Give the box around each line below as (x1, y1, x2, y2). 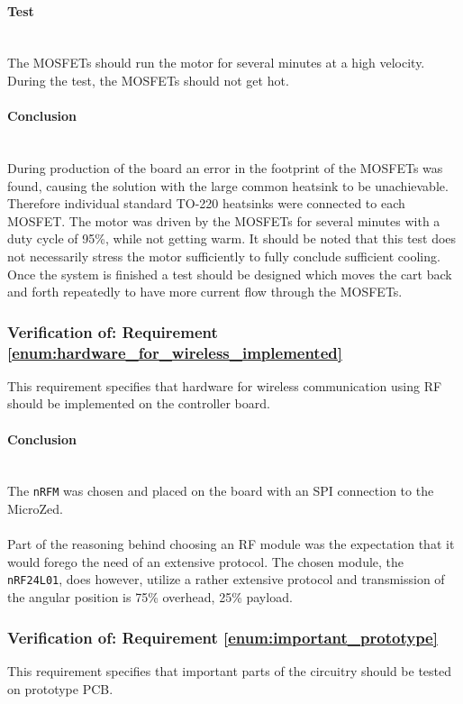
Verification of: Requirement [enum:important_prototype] (7, 626, 438, 648)
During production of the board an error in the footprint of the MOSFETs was (7, 158, 443, 177)
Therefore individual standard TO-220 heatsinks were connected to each (7, 194, 405, 213)
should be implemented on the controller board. (7, 394, 270, 413)
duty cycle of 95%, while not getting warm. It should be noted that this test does (7, 229, 457, 248)
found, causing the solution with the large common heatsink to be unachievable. (7, 176, 449, 195)
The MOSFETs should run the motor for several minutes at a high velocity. (7, 53, 425, 72)
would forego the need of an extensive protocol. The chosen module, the (7, 552, 404, 571)
